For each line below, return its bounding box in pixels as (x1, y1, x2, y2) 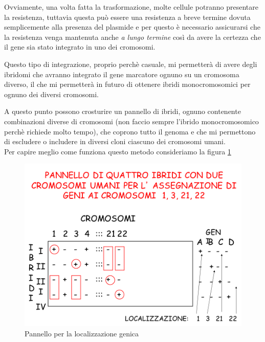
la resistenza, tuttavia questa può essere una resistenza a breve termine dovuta (4, 11, 251, 22)
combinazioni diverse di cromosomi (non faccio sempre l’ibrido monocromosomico (4, 116, 259, 126)
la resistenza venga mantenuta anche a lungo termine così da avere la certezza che (4, 31, 261, 42)
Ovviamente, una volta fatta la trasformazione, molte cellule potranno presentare (4, 2, 258, 12)
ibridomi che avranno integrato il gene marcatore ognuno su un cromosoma (4, 69, 239, 79)
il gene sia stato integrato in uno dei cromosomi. (4, 41, 156, 52)
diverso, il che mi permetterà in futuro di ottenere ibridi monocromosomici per (4, 79, 251, 89)
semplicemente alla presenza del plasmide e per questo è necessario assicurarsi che (4, 21, 260, 32)
